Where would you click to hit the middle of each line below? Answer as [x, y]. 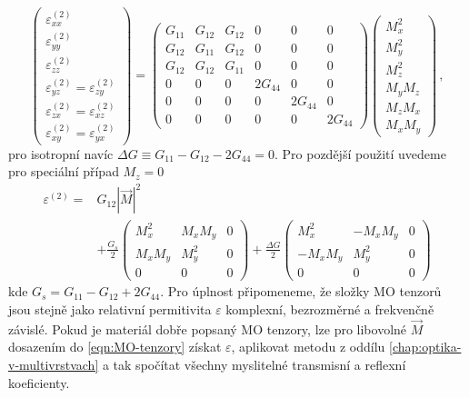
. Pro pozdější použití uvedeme [360, 153]
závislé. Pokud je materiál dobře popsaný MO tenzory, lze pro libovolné [208, 328]
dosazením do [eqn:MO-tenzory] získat [115, 347]
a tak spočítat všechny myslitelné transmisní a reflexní [254, 365]
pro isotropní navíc [61, 153]
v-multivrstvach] [54, 365]
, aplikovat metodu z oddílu [308, 347]
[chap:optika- [425, 347]
